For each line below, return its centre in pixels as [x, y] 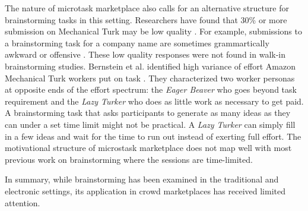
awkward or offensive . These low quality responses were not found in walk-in [145, 54]
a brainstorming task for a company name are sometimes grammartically [137, 42]
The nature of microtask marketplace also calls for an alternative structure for [147, 8]
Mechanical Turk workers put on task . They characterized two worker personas [150, 78]
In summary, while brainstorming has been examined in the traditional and [142, 179]
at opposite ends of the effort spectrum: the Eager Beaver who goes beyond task [151, 89]
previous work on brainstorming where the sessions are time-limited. [129, 159]
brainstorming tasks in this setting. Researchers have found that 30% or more [146, 19]
